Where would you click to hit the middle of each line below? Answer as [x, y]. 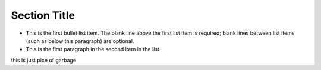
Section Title [43, 15]
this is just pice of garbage [44, 60]
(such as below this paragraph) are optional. [80, 41]
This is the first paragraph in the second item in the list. [93, 49]
